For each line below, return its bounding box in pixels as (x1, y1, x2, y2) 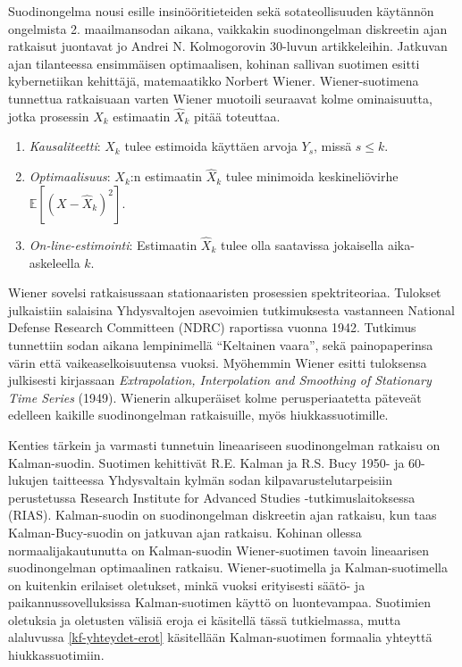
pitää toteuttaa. (193, 106, 281, 125)
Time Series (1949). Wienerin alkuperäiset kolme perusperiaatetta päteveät (8, 388, 422, 406)
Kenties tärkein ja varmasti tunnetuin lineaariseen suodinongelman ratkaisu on (8, 435, 441, 454)
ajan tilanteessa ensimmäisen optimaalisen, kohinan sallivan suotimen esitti (8, 54, 420, 72)
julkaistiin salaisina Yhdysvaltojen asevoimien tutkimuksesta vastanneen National (8, 300, 455, 319)
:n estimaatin (130, 167, 203, 186)
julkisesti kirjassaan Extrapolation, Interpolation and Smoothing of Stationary (8, 371, 432, 389)
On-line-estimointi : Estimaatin (29, 236, 197, 254)
